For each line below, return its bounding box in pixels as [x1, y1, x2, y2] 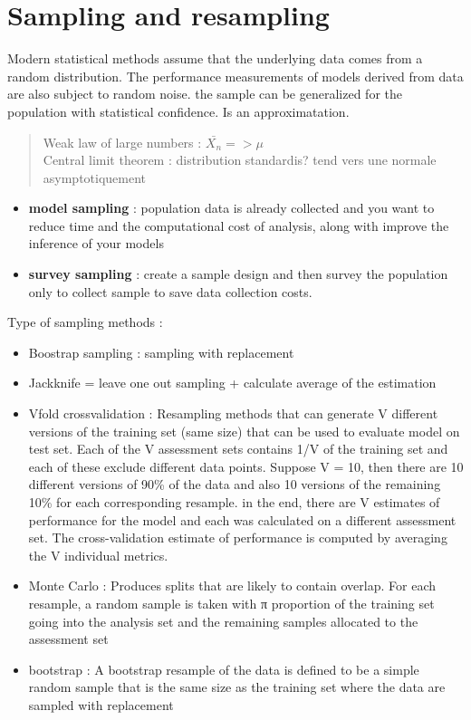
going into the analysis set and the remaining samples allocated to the [28, 611, 418, 630]
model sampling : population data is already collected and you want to [28, 198, 435, 217]
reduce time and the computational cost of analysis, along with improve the [28, 216, 449, 235]
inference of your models [28, 234, 164, 253]
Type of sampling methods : [7, 312, 163, 331]
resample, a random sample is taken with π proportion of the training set [28, 593, 435, 612]
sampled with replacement [28, 695, 174, 714]
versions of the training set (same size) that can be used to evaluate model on [28, 421, 460, 440]
